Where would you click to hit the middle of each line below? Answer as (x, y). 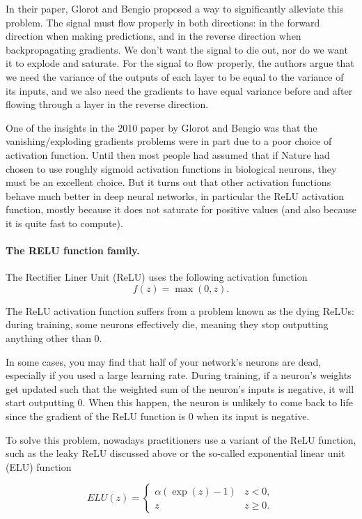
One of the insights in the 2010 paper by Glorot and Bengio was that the (162, 127)
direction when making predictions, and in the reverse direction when (154, 36)
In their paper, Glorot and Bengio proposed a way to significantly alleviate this (175, 8)
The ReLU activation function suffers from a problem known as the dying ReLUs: (180, 310)
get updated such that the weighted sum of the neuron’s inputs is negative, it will (180, 388)
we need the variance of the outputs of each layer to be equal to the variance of (175, 76)
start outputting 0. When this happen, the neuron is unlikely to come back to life (179, 402)
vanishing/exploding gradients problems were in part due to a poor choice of (169, 141)
